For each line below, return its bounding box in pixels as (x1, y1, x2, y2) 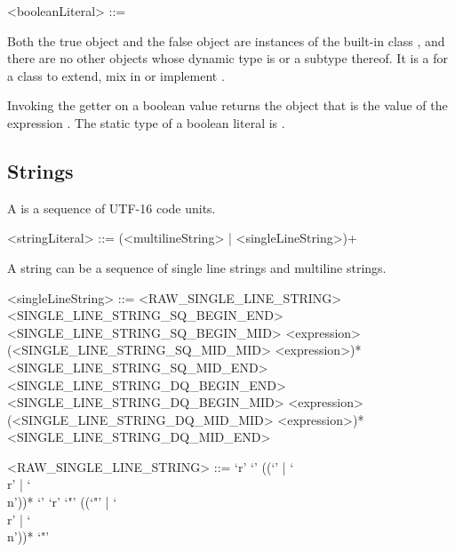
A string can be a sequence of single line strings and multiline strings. (7, 258, 387, 276)
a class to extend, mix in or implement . (7, 66, 225, 84)
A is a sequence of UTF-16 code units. (7, 198, 216, 217)
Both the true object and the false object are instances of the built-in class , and (7, 31, 445, 50)
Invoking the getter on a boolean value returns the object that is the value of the (7, 96, 448, 115)
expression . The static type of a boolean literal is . (7, 113, 285, 132)
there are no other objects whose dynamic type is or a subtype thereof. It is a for (7, 49, 449, 68)
